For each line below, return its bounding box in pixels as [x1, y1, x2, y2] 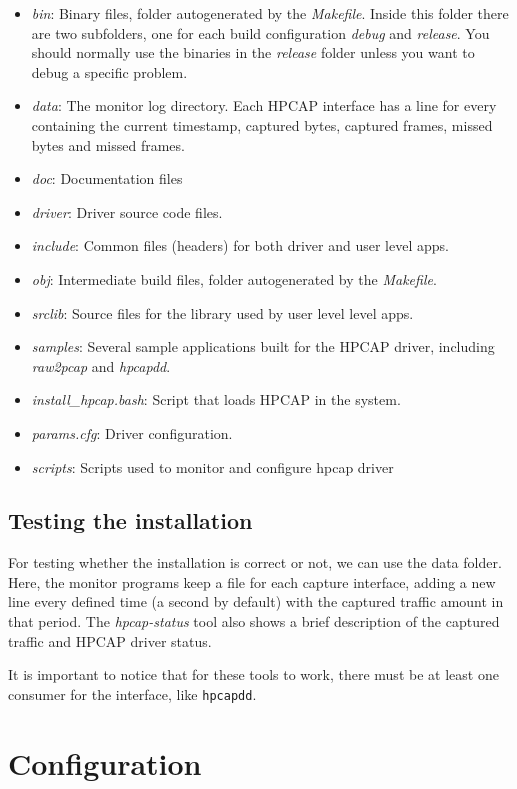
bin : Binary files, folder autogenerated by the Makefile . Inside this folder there [31, 3, 509, 23]
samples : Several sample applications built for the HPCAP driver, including [31, 336, 495, 357]
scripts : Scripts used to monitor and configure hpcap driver [31, 456, 394, 477]
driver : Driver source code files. [31, 201, 223, 222]
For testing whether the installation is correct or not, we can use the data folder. [8, 552, 502, 573]
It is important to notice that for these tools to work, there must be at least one [8, 664, 499, 685]
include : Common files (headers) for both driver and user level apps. [31, 235, 449, 256]
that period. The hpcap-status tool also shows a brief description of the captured [8, 611, 500, 632]
